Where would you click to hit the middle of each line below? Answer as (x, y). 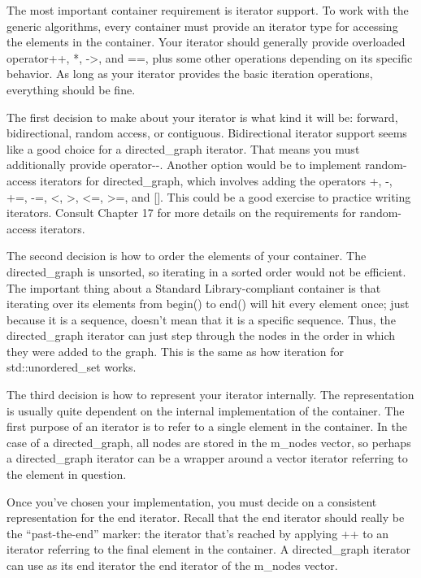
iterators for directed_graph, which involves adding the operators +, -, (216, 180)
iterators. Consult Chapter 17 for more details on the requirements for (181, 213)
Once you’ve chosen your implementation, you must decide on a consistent (192, 501)
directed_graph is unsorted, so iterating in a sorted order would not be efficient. (206, 271)
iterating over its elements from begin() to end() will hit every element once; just (208, 304)
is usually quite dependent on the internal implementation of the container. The (206, 410)
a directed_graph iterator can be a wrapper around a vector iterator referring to (207, 458)
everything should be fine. (71, 89)
